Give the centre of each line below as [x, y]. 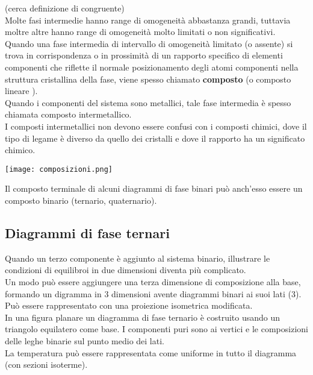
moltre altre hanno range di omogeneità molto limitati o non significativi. [140, 32]
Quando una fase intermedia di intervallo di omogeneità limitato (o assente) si [149, 43]
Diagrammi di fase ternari [87, 232]
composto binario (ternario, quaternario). [81, 200]
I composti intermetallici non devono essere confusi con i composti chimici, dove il [156, 126]
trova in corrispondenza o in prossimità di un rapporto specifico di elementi [144, 55]
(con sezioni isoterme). [46, 364]
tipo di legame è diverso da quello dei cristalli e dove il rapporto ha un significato [155, 138]
